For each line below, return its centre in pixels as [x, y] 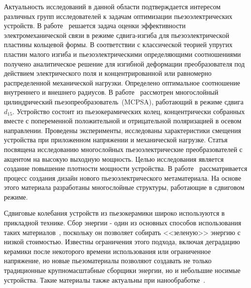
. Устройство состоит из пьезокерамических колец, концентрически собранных [128, 111]
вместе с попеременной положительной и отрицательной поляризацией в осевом [123, 121]
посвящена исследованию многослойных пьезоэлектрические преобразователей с [123, 149]
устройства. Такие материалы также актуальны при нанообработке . [105, 280]
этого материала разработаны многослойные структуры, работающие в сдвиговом [124, 187]
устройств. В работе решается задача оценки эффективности [95, 25]
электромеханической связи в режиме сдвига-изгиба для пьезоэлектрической [117, 35]
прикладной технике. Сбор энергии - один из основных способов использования [123, 223]
